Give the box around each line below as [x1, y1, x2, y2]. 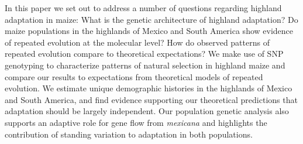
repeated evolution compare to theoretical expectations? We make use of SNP [5, 47, 284, 60]
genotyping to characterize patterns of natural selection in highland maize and [5, 59, 285, 71]
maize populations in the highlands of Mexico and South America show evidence [5, 25, 294, 37]
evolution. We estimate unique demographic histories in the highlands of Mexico [5, 82, 292, 94]
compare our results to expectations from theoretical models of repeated [5, 70, 263, 83]
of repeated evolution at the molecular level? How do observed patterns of [5, 36, 270, 48]
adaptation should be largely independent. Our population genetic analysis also [5, 105, 289, 117]
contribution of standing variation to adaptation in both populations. [5, 128, 253, 140]
